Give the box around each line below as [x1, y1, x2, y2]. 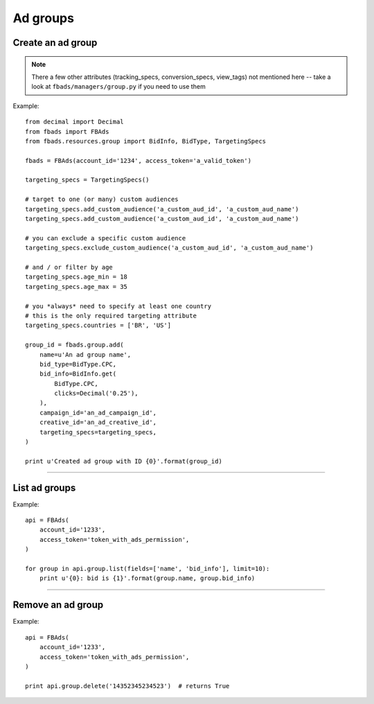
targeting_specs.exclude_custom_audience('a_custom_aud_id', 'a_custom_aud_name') [25, 244, 314, 252]
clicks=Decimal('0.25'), [54, 389, 139, 398]
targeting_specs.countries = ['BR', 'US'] [25, 322, 172, 329]
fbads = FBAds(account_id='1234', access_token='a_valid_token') [25, 157, 252, 164]
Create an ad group [12, 37, 98, 49]
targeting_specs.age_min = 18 [25, 273, 128, 281]
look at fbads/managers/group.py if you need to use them [31, 82, 206, 91]
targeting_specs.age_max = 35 [25, 283, 128, 290]
